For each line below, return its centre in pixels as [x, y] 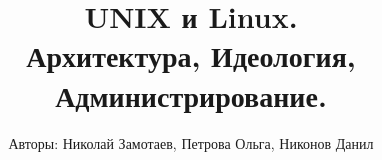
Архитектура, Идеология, [191, 55]
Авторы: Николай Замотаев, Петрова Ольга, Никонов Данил [191, 142]
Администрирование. [191, 94]
